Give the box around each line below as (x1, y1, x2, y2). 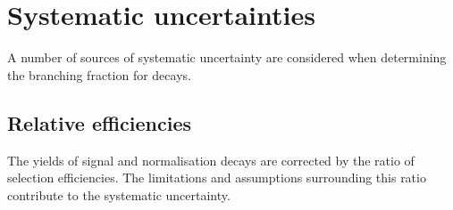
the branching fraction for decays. (7, 65, 191, 84)
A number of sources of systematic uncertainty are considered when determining (7, 48, 447, 67)
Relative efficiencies (7, 109, 192, 136)
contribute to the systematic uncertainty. (7, 185, 231, 204)
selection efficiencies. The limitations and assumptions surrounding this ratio (7, 168, 426, 187)
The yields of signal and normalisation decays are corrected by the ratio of (7, 150, 415, 169)
